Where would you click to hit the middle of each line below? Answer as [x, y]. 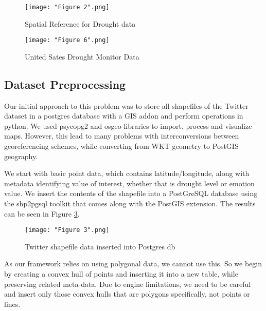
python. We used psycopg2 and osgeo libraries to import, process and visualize [128, 125]
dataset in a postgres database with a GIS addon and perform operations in [124, 116]
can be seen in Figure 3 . [42, 213]
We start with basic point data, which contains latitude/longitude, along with [127, 173]
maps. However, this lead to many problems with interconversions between [122, 136]
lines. [12, 304]
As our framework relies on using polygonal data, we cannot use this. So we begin [133, 264]
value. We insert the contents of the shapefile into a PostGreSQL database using [131, 193]
